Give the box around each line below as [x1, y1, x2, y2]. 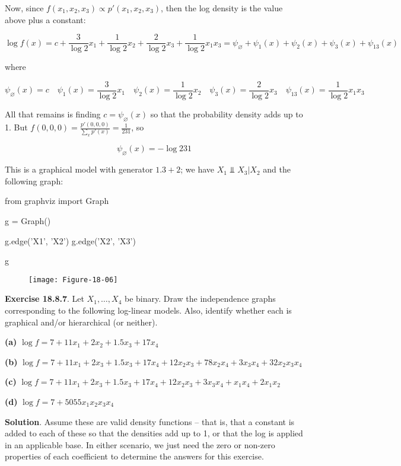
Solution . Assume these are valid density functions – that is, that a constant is [5, 415, 295, 427]
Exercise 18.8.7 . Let [5, 292, 84, 305]
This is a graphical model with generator [5, 163, 153, 175]
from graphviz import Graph [5, 194, 109, 207]
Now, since [5, 2, 44, 14]
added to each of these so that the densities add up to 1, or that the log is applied [5, 427, 303, 439]
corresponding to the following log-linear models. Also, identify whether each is [5, 304, 292, 316]
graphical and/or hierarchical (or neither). [5, 315, 158, 328]
